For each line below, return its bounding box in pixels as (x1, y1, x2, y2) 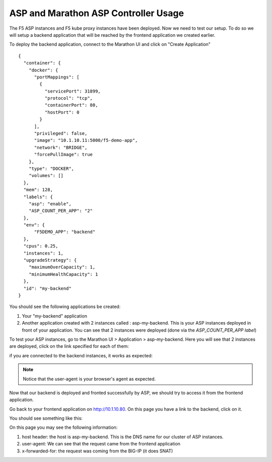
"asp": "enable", (28, 201, 72, 206)
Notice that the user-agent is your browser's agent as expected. (23, 375, 156, 382)
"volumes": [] (28, 173, 64, 179)
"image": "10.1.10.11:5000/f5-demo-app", (34, 137, 138, 143)
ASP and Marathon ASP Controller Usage (9, 8, 184, 19)
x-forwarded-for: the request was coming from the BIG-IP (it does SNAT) (22, 448, 173, 454)
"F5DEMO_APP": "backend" (34, 229, 96, 235)
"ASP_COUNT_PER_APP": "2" (28, 208, 93, 214)
